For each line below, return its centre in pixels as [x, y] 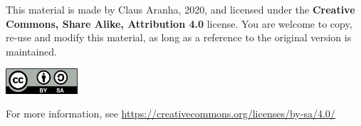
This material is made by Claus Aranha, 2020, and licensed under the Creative [180, 9]
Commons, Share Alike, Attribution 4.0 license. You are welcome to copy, [179, 23]
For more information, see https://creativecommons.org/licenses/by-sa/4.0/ [171, 114]
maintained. [31, 51]
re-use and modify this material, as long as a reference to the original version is [179, 37]
